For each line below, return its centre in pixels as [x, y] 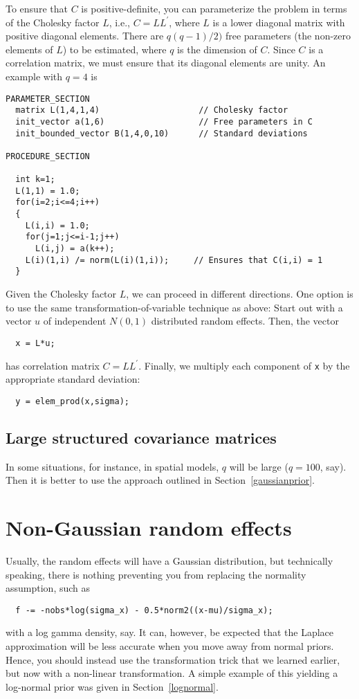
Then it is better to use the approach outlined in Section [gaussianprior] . [160, 480]
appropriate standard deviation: [73, 379]
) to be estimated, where [114, 49]
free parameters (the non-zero [288, 36]
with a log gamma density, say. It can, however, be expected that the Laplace [170, 632]
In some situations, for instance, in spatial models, [112, 466]
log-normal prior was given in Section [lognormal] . [112, 686]
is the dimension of [217, 49]
